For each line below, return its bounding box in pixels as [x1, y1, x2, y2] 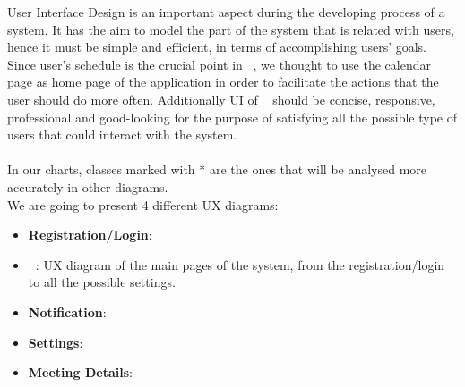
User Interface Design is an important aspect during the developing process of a [7, 3, 445, 21]
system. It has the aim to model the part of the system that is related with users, [7, 20, 454, 38]
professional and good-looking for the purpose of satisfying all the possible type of [7, 107, 457, 126]
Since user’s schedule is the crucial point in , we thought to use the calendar [7, 55, 431, 73]
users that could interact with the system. [7, 125, 237, 144]
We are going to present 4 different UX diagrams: [7, 195, 279, 214]
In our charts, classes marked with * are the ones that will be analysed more [7, 160, 427, 179]
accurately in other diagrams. [7, 177, 168, 196]
